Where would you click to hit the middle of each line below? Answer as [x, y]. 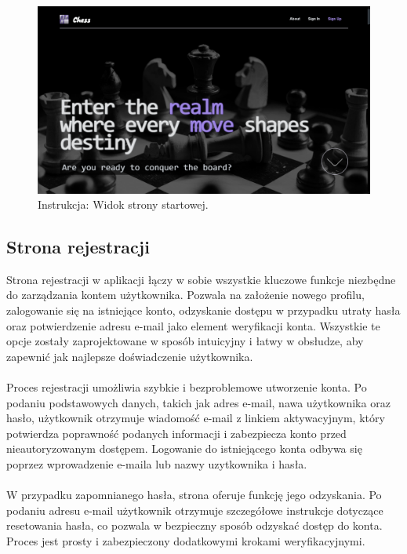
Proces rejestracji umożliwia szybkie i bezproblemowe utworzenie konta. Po [187, 387]
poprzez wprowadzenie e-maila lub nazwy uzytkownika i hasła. [157, 464]
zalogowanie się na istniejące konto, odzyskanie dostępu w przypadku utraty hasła [203, 310]
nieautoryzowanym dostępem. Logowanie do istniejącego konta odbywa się [184, 448]
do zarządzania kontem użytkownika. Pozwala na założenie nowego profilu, [185, 295]
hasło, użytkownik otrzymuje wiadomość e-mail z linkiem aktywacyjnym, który [196, 418]
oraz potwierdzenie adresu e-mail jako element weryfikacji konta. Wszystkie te [193, 325]
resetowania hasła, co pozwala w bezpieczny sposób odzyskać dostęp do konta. [194, 525]
